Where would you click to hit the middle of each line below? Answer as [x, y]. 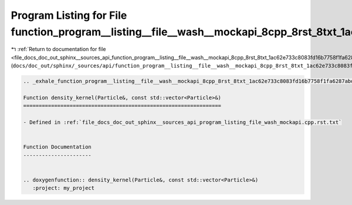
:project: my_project [64, 188]
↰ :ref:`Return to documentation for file [58, 49]
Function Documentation [57, 147]
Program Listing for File [69, 15]
